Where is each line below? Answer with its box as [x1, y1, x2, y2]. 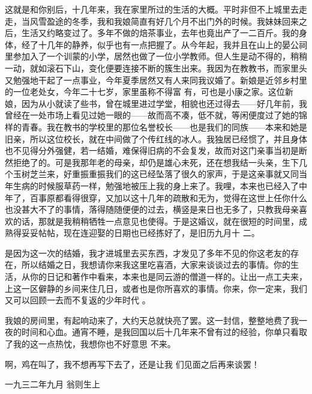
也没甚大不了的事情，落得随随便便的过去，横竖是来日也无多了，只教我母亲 [5, 203, 299, 216]
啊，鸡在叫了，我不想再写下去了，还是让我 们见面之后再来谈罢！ [5, 357, 260, 370]
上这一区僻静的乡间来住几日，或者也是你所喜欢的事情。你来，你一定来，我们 [5, 282, 307, 294]
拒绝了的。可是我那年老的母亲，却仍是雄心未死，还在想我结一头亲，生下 [13, 156, 299, 168]
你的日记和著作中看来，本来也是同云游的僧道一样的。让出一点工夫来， [29, 270, 307, 283]
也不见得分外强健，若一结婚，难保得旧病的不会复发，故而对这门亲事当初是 [5, 144, 299, 157]
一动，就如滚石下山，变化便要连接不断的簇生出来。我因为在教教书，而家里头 [5, 61, 307, 74]
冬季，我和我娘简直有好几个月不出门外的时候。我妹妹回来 [71, 14, 299, 27]
